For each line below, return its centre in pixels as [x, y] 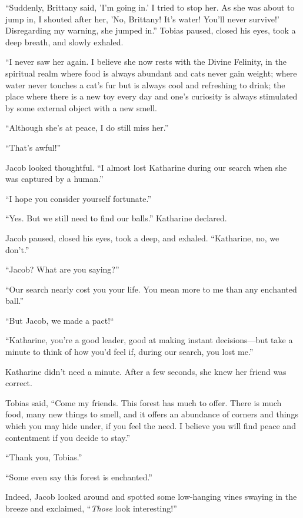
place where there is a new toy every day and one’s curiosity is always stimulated [151, 96]
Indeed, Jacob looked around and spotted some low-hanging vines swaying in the [151, 497]
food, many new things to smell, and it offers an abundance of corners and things [152, 414]
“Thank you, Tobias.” [44, 457]
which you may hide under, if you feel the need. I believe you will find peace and [151, 426]
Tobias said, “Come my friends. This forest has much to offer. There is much [144, 402]
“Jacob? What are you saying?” [62, 269]
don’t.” [17, 249]
